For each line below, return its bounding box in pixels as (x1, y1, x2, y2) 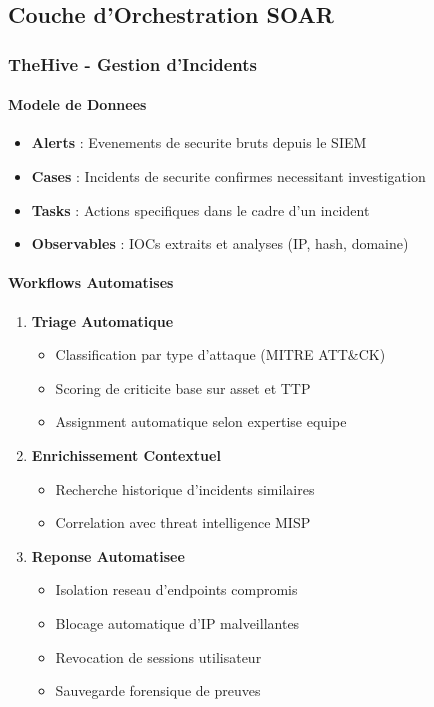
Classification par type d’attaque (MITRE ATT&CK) (55, 344, 386, 365)
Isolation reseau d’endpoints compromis (55, 579, 298, 600)
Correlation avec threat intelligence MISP (55, 512, 311, 533)
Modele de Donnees (8, 94, 147, 115)
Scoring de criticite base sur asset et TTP (55, 377, 311, 398)
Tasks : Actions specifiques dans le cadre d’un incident (31, 199, 370, 220)
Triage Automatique (31, 310, 174, 331)
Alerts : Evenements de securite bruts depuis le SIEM (31, 132, 367, 153)
